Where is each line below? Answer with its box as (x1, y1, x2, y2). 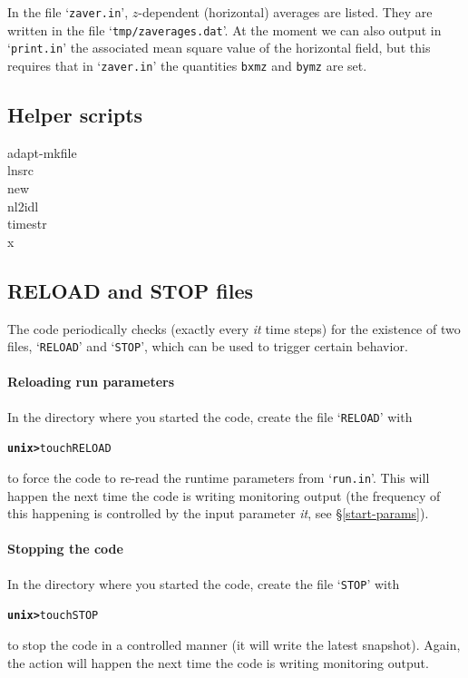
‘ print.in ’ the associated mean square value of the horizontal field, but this (7, 38, 431, 57)
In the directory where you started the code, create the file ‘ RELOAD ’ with (7, 407, 413, 426)
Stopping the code (7, 539, 123, 558)
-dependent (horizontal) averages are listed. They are (138, 3, 433, 21)
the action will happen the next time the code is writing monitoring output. (7, 653, 429, 672)
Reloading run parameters (7, 372, 175, 391)
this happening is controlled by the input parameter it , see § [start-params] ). (7, 504, 429, 523)
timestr (7, 214, 47, 233)
